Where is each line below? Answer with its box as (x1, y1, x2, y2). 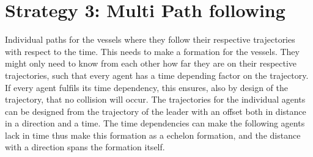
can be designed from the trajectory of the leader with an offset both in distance (5, 104, 306, 117)
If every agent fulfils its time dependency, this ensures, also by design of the (5, 81, 288, 93)
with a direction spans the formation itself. (5, 141, 165, 153)
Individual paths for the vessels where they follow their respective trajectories (5, 33, 295, 46)
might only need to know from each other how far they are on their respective (5, 57, 297, 70)
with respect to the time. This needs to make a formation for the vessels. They (5, 45, 300, 57)
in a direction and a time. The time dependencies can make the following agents (5, 117, 305, 130)
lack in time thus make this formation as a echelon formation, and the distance (5, 128, 301, 141)
